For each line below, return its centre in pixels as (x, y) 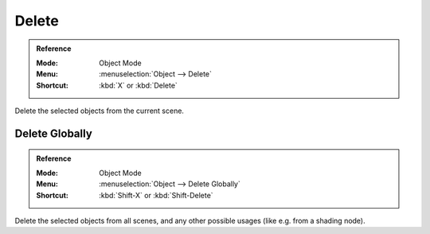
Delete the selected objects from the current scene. (100, 111)
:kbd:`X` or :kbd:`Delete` (139, 85)
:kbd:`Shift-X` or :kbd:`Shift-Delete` (156, 195)
